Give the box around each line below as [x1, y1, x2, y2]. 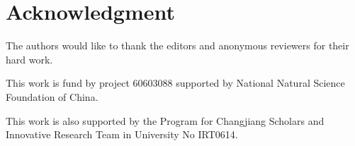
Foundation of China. [6, 89, 98, 104]
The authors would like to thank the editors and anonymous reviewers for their [6, 38, 349, 53]
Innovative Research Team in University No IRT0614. [6, 127, 238, 142]
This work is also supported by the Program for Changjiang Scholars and [6, 113, 325, 128]
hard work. [6, 51, 53, 66]
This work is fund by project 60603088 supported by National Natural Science [6, 75, 345, 90]
